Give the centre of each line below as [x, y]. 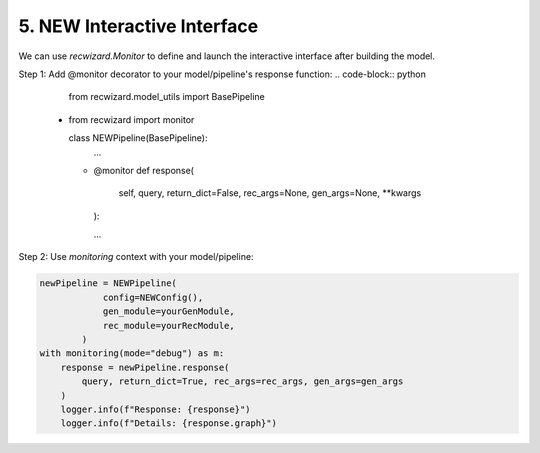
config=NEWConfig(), [153, 297]
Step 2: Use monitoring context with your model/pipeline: [136, 257]
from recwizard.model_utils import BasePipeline [166, 97]
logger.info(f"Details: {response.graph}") [168, 423]
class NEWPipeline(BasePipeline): [138, 138]
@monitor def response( [144, 170]
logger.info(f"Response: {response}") [155, 409]
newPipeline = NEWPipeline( [108, 283]
